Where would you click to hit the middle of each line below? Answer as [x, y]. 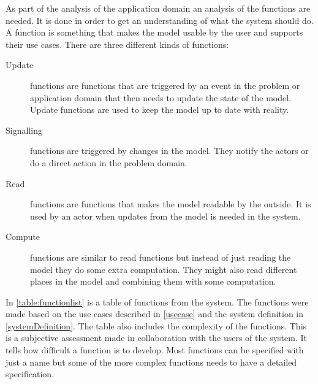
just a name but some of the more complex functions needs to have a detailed [151, 362]
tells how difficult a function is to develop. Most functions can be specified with [155, 350]
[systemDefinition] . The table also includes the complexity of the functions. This [156, 325]
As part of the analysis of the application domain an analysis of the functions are [158, 8]
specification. [30, 374]
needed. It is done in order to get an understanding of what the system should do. [160, 20]
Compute [23, 236]
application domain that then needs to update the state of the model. [161, 97]
